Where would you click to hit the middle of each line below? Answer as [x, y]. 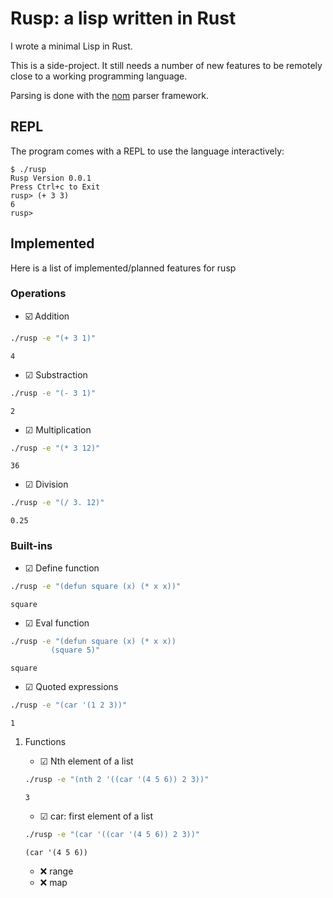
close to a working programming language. [99, 76]
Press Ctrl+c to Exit [55, 187]
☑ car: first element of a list [96, 816]
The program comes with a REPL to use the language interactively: [147, 151]
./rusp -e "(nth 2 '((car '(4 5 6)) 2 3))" [117, 780]
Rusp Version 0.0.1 [51, 178]
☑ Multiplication [58, 429]
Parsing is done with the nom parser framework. [110, 95]
